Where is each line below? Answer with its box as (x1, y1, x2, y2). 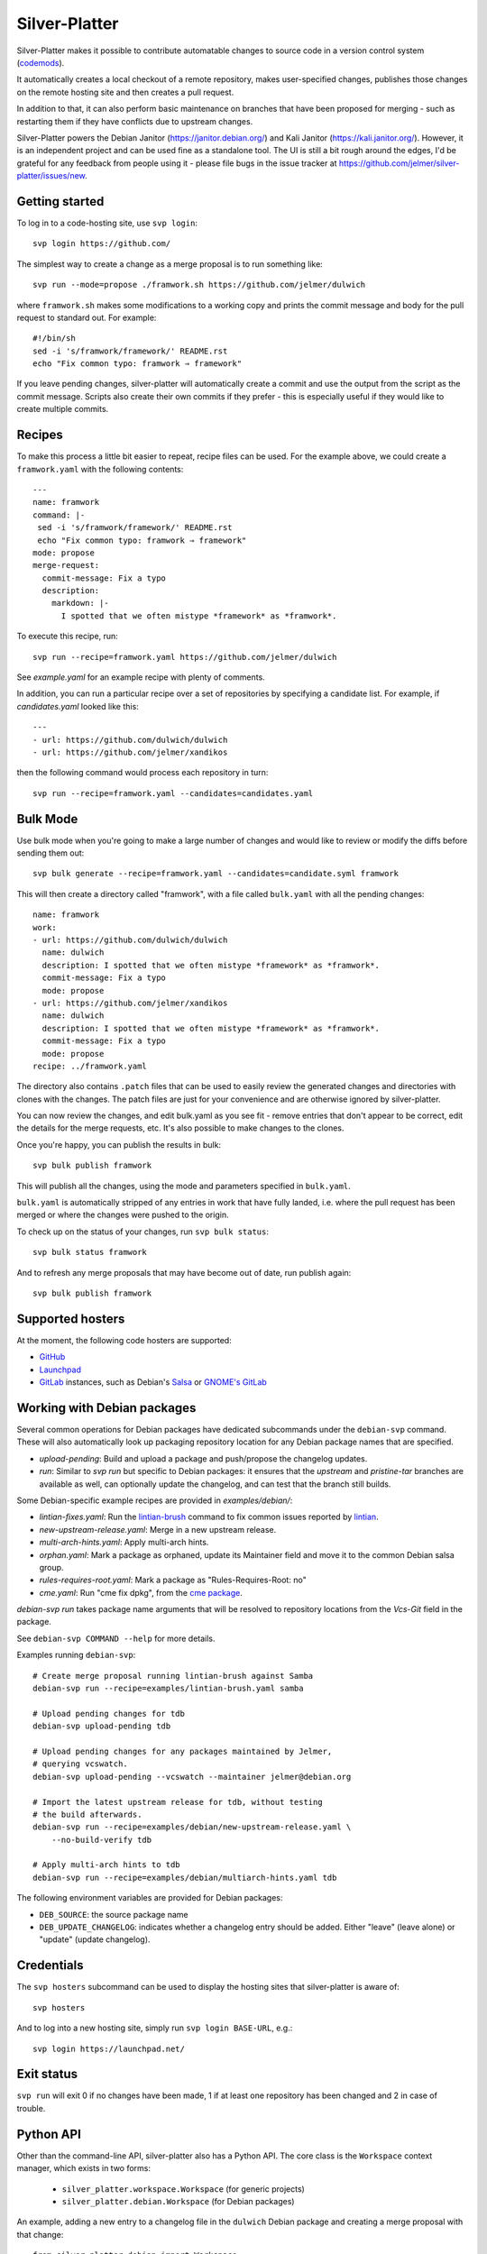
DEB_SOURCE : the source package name (39, 1909, 188, 1920)
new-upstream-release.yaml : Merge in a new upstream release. (39, 1524, 277, 1535)
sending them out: (16, 848, 85, 858)
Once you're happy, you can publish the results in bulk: (16, 1139, 221, 1150)
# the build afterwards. (32, 1809, 142, 1819)
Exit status (16, 2066, 78, 2082)
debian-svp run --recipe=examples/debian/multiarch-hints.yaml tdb (32, 1872, 337, 1883)
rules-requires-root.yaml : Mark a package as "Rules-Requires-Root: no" (39, 1574, 307, 1586)
